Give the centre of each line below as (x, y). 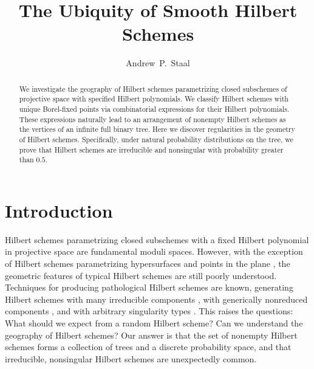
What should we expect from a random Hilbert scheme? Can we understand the (154, 323)
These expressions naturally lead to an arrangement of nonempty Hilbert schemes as (152, 119)
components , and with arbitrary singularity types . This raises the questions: (149, 311)
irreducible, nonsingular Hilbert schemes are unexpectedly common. (131, 358)
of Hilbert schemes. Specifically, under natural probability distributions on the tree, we (156, 139)
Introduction (59, 210)
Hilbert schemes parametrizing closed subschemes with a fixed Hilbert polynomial (157, 239)
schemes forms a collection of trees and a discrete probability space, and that (148, 347)
